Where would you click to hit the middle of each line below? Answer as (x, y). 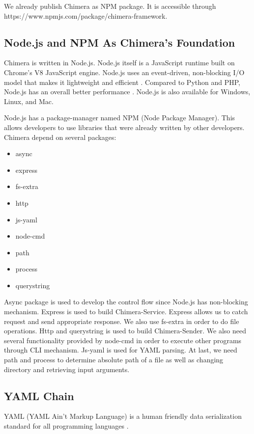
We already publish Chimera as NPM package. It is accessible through (110, 6)
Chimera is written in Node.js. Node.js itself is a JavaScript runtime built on (119, 63)
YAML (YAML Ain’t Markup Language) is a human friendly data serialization (123, 416)
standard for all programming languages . (66, 426)
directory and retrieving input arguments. (67, 369)
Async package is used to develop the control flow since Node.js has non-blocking (126, 302)
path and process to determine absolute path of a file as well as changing (114, 360)
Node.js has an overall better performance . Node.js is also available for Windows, (127, 92)
